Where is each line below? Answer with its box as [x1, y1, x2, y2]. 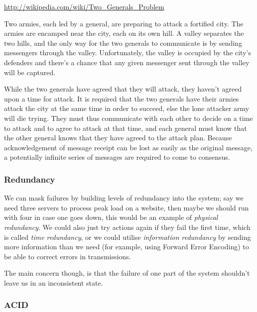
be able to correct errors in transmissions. [4, 251, 131, 261]
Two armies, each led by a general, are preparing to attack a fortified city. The [4, 18, 244, 28]
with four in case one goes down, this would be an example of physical [4, 212, 218, 222]
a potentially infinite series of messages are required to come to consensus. [4, 152, 230, 162]
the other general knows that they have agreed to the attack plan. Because [4, 132, 232, 143]
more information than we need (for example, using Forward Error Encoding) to [4, 241, 249, 252]
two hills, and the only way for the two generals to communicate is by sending [4, 37, 242, 48]
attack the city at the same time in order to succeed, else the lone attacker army [4, 103, 250, 113]
